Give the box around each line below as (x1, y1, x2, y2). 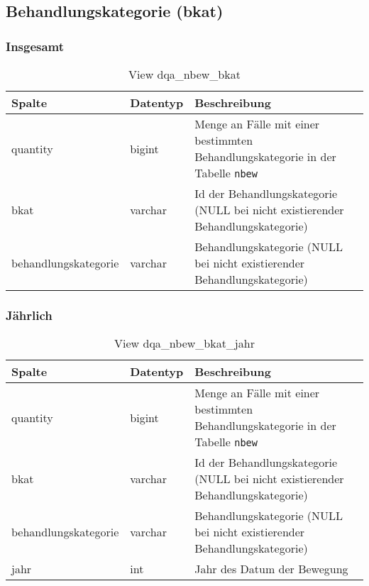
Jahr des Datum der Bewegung (194, 560, 348, 577)
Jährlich (6, 306, 53, 324)
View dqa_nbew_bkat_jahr (114, 335, 255, 352)
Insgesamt (6, 37, 65, 55)
